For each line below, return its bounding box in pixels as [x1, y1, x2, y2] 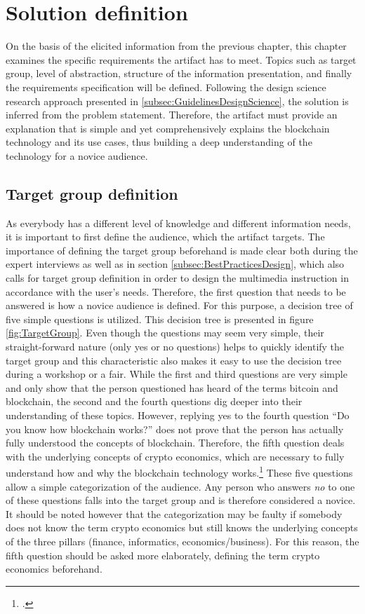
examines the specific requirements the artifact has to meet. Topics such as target [6, 52, 357, 67]
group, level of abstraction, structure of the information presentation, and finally [6, 66, 352, 81]
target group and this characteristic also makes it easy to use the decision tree [6, 353, 342, 367]
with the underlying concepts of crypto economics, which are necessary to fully [6, 449, 345, 463]
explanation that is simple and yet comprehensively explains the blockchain [6, 121, 330, 135]
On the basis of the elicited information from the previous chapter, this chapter [6, 39, 347, 53]
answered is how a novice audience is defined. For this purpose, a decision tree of [6, 298, 353, 313]
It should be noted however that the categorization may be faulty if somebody [6, 506, 343, 521]
